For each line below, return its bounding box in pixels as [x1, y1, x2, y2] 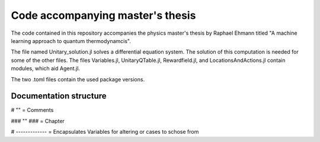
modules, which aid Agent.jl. [11, 65, 80, 72]
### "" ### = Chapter [11, 117, 65, 124]
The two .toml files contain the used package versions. [11, 75, 145, 82]
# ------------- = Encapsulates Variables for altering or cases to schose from [11, 128, 199, 136]
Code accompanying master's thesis [11, 9, 196, 22]
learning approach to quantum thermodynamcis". [11, 37, 132, 44]
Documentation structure [11, 91, 107, 101]
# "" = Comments [11, 107, 54, 114]
